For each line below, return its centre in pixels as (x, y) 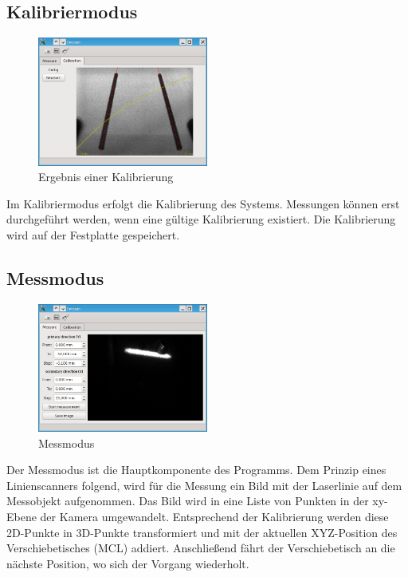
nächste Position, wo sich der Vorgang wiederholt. (128, 563)
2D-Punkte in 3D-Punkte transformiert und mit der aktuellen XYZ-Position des (202, 532)
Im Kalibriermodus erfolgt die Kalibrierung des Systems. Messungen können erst (203, 203)
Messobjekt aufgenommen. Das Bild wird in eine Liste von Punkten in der (188, 501)
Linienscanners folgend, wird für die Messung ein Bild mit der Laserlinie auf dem (204, 485)
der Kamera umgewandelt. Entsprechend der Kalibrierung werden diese (214, 516)
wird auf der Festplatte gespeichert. (93, 234)
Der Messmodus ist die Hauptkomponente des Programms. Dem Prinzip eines (196, 470)
